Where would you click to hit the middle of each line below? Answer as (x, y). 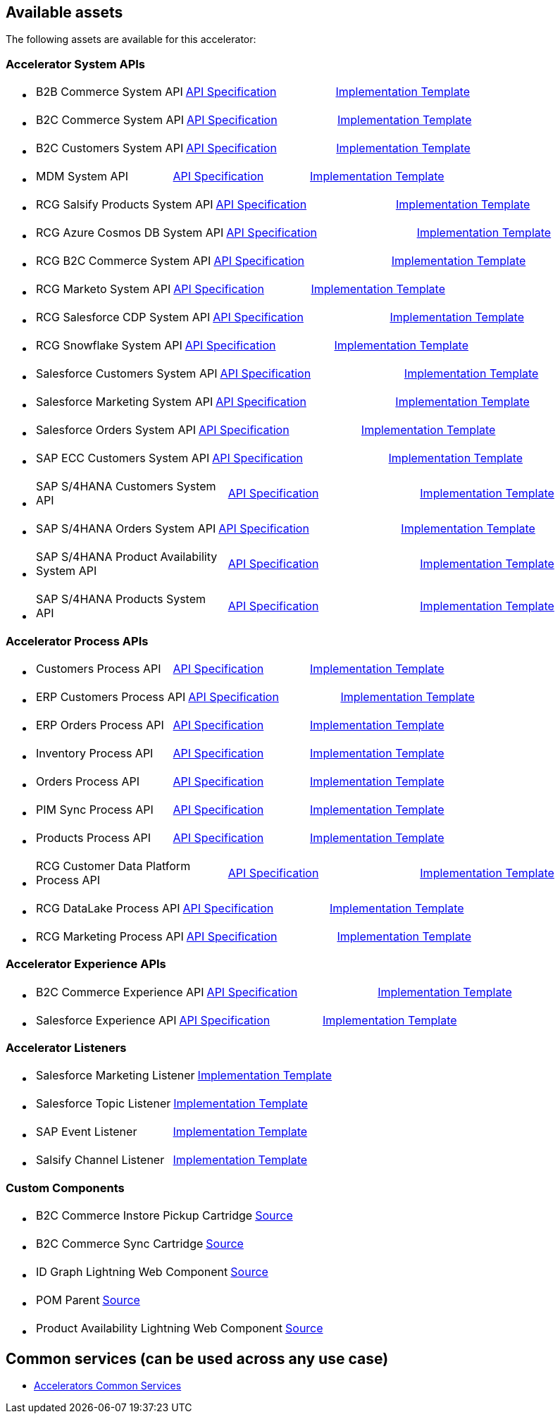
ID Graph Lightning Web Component (132, 1272)
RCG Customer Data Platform (113, 866)
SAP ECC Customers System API (123, 458)
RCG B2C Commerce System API (124, 261)
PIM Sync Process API (95, 809)
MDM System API (82, 176)
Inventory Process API (95, 753)
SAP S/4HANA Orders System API (126, 529)
